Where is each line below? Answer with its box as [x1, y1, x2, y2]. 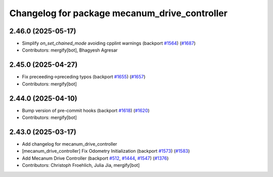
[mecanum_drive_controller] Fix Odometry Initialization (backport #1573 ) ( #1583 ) [22, 148, 190, 154]
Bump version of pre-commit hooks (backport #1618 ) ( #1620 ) [22, 107, 150, 113]
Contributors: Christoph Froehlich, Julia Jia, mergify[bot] [22, 162, 140, 168]
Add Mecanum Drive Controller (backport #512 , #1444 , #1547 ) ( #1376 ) [22, 155, 169, 161]
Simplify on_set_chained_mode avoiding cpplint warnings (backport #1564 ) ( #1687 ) [22, 40, 196, 47]
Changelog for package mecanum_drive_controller [9, 8, 227, 19]
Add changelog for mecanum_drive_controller [22, 141, 117, 147]
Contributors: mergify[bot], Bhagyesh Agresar [22, 47, 118, 53]
